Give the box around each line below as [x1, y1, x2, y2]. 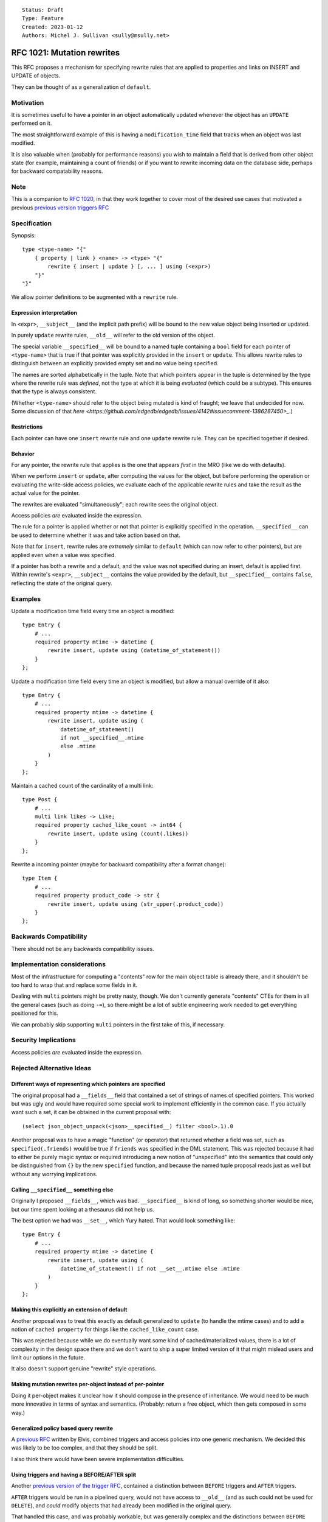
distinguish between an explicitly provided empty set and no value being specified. [11, 360, 219, 367]
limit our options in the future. [11, 1354, 85, 1361]
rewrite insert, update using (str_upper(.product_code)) [47, 900, 224, 907]
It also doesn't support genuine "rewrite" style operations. [11, 1365, 157, 1372]
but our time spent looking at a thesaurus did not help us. [11, 1205, 154, 1213]
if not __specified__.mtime [60, 734, 144, 741]
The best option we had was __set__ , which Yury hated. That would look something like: [11, 1217, 236, 1224]
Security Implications [11, 1036, 76, 1044]
